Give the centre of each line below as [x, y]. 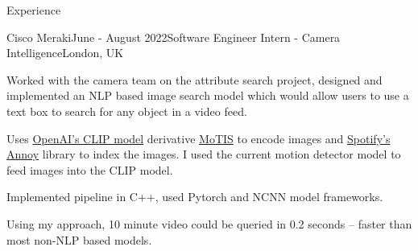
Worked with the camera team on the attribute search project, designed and [195, 79]
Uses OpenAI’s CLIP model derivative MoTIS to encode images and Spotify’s [199, 138]
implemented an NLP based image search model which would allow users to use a [208, 95]
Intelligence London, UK [65, 53]
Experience [34, 10]
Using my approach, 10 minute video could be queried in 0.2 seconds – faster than [209, 223]
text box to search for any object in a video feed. [127, 111]
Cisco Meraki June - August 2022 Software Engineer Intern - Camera [174, 37]
